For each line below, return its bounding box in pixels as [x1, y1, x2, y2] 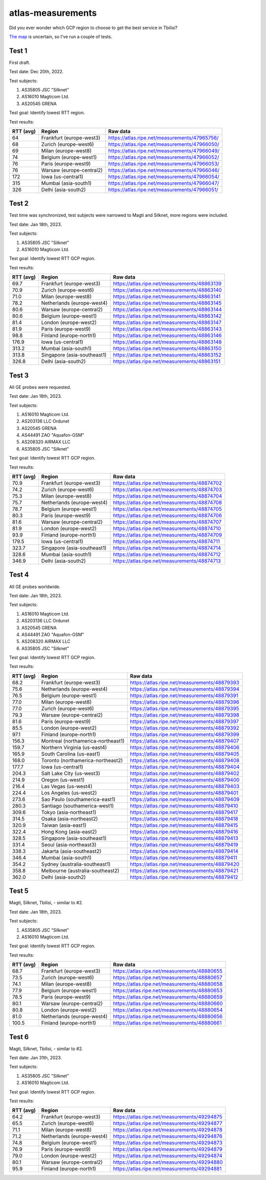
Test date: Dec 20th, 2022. [9, 69, 64, 75]
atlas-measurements [9, 7, 97, 18]
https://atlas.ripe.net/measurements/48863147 [113, 319, 222, 326]
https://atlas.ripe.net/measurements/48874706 [113, 512, 222, 519]
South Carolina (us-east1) [41, 750, 100, 757]
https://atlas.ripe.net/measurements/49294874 [113, 1152, 223, 1159]
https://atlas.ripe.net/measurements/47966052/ [108, 154, 219, 161]
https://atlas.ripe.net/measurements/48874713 [113, 557, 221, 564]
